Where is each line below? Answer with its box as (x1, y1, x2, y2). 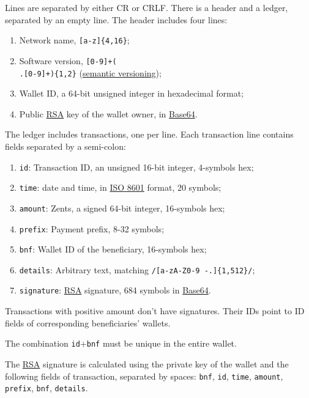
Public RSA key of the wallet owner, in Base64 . (19, 107, 198, 120)
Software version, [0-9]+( (19, 54, 117, 67)
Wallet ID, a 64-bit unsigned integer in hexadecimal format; (19, 87, 244, 100)
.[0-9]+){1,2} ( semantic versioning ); (19, 66, 162, 79)
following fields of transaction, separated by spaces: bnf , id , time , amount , (5, 369, 283, 382)
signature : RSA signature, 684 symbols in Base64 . (19, 284, 211, 297)
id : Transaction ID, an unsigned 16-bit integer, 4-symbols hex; (19, 160, 254, 173)
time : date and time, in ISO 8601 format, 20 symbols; (19, 181, 222, 194)
